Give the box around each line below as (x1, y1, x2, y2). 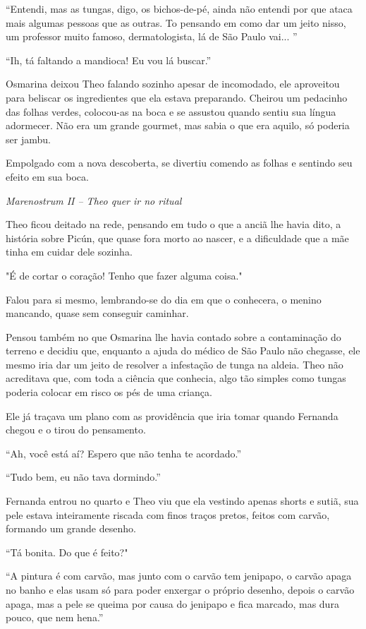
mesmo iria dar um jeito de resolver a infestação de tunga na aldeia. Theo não (6, 357, 343, 371)
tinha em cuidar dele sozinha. (6, 244, 133, 259)
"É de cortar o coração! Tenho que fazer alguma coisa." (6, 268, 243, 282)
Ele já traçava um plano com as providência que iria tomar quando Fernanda (6, 408, 338, 423)
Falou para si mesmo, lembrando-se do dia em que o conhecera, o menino (6, 292, 322, 306)
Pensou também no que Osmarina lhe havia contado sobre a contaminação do (6, 329, 341, 344)
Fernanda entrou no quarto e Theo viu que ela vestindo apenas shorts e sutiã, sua (6, 493, 359, 508)
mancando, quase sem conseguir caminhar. (6, 306, 189, 321)
